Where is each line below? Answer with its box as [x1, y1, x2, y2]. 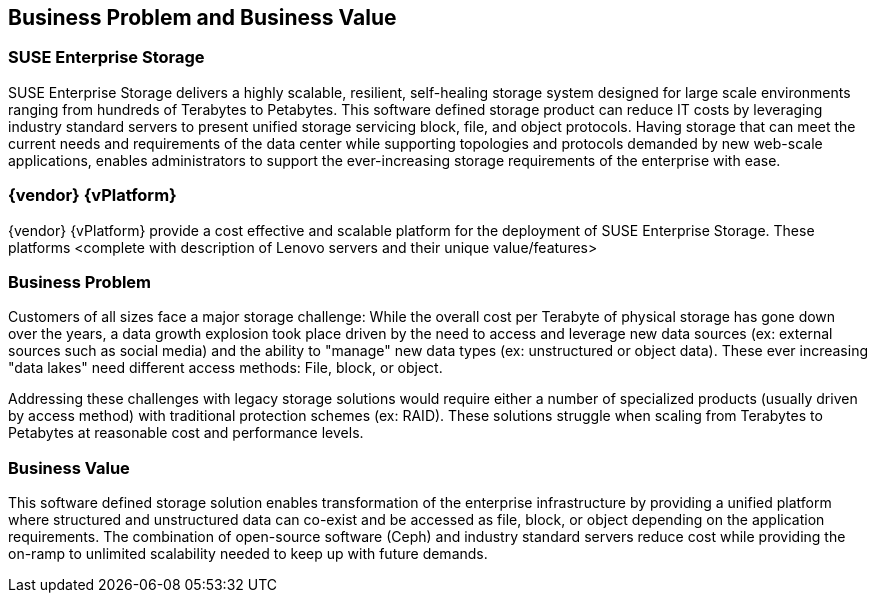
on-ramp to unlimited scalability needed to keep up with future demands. [8, 545, 488, 563]
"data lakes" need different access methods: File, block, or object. [8, 359, 443, 377]
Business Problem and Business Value [8, 5, 397, 30]
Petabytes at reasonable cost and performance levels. [8, 424, 364, 442]
